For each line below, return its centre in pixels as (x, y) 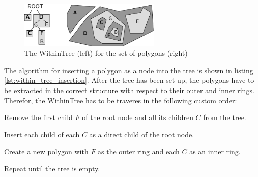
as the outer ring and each (139, 151)
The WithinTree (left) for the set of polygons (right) (106, 53)
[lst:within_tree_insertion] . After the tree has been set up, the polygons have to (129, 80)
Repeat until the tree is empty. (52, 169)
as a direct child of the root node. (142, 134)
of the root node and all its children (138, 117)
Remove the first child (38, 117)
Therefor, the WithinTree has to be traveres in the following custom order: (121, 100)
